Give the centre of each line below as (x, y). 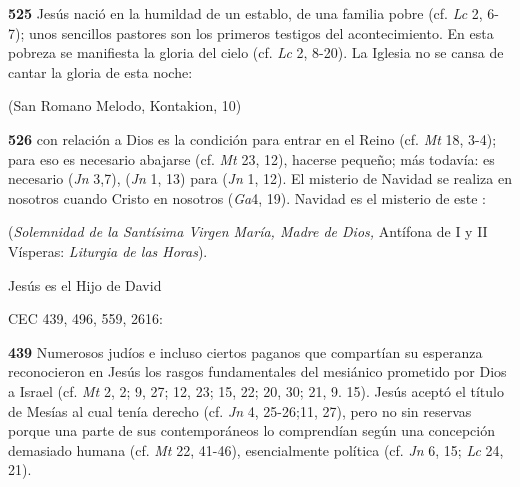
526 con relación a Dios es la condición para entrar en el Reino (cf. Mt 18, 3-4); (252, 138)
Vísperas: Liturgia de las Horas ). (108, 250)
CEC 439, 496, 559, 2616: (85, 318)
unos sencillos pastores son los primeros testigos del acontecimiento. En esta (261, 32)
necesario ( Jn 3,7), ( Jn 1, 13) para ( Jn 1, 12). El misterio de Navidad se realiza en (260, 178)
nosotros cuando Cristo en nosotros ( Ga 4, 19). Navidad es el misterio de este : (247, 197)
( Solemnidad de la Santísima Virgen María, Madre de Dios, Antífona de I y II (248, 231)
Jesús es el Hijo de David (85, 284)
